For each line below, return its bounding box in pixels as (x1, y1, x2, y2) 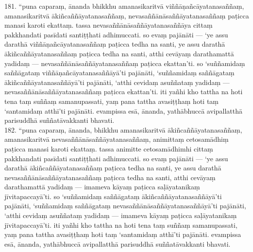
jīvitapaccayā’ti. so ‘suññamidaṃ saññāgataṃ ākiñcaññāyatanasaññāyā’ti (4, 191, 222, 201)
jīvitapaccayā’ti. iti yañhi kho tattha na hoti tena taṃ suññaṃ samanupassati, (4, 219, 237, 230)
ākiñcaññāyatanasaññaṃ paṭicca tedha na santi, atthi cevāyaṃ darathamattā (4, 48, 234, 58)
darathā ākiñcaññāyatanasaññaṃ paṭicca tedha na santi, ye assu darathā (4, 163, 221, 173)
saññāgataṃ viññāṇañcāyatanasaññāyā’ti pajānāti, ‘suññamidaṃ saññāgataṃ (4, 67, 235, 78)
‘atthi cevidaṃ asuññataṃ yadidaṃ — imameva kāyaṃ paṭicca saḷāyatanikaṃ (4, 210, 237, 220)
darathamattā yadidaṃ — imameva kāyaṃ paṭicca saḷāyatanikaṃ (4, 182, 200, 192)
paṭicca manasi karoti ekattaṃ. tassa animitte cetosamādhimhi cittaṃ (4, 143, 213, 153)
